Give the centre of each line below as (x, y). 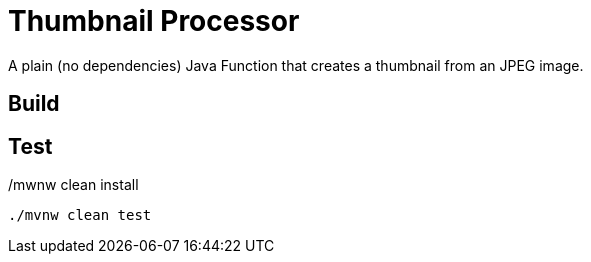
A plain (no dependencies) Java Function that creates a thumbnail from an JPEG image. (296, 65)
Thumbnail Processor (154, 21)
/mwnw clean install (73, 185)
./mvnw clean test (80, 215)
